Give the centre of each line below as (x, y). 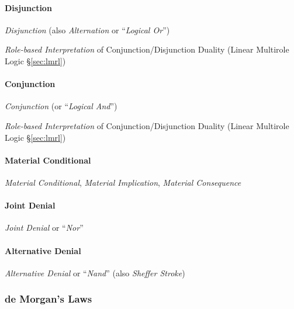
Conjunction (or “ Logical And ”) (61, 106)
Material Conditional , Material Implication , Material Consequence (123, 182)
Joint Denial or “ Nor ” (44, 228)
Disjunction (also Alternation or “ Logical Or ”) (87, 29)
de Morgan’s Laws (49, 299)
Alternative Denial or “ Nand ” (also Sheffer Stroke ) (95, 272)
